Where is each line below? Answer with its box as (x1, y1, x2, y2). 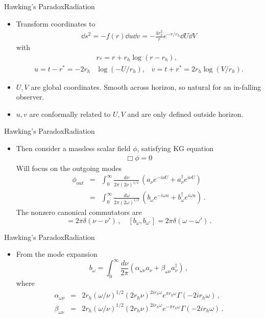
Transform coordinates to (16, 18, 95, 29)
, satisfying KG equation (137, 143, 214, 154)
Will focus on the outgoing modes (16, 162, 122, 173)
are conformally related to (29, 108, 111, 119)
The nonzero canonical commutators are (16, 207, 142, 217)
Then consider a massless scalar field (16, 143, 131, 154)
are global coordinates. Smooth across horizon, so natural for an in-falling (31, 81, 261, 92)
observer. (16, 91, 44, 102)
